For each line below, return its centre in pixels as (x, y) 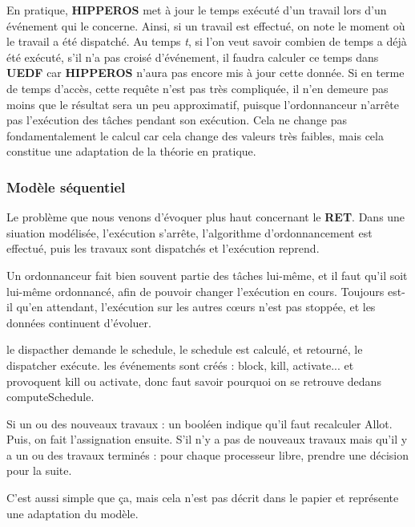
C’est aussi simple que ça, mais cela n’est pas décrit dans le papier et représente (203, 498)
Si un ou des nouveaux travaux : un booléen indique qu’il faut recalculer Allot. (199, 423)
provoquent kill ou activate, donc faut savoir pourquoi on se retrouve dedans (194, 381)
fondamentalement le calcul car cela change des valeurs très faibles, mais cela (195, 135)
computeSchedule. (50, 397)
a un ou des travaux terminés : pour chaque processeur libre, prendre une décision (207, 454)
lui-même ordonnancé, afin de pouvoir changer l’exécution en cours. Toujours (195, 291)
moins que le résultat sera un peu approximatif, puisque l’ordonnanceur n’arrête (203, 104)
